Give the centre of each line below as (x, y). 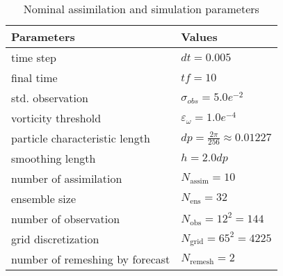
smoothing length (54, 158)
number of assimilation (67, 178)
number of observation (66, 219)
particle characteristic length (81, 138)
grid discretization (55, 239)
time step (34, 57)
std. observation (50, 98)
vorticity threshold (56, 118)
